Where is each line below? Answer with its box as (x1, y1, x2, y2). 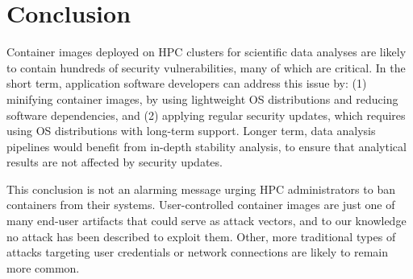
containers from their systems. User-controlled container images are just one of (6, 196, 395, 213)
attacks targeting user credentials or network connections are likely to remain (6, 244, 389, 261)
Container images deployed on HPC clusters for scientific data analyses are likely (6, 43, 407, 60)
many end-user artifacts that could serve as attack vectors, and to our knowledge (6, 212, 407, 229)
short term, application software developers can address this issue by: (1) (6, 75, 367, 92)
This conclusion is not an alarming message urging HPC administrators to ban (6, 180, 395, 197)
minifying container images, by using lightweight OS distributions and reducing (6, 90, 398, 107)
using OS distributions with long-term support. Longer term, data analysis (6, 122, 376, 139)
